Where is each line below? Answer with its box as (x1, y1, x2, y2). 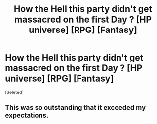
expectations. (5, 111, 49, 120)
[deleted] (5, 89, 24, 95)
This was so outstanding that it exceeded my (5, 103, 146, 112)
